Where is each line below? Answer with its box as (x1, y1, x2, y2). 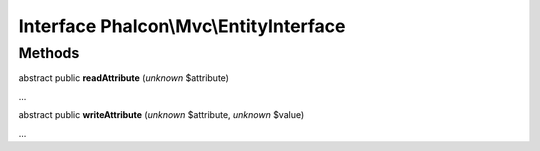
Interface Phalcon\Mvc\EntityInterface (18, 15, 346, 37)
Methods (18, 44, 80, 62)
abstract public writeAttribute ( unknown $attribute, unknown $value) (18, 109, 305, 121)
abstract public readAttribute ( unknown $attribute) (18, 72, 230, 84)
